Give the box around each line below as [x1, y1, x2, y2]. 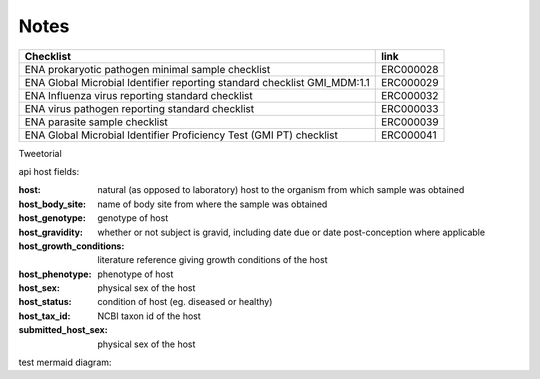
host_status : [18, 296, 72, 308]
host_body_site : [18, 198, 87, 210]
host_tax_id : [18, 310, 71, 322]
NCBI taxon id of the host [97, 310, 202, 322]
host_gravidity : [18, 226, 84, 238]
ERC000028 [380, 62, 439, 76]
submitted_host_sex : [18, 324, 109, 336]
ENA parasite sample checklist [24, 115, 169, 129]
